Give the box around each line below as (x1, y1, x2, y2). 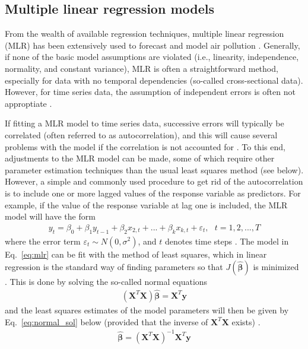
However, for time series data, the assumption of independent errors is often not (5, 85, 296, 98)
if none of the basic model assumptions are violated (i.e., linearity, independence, (5, 50, 299, 63)
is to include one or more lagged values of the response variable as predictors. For (5, 186, 301, 199)
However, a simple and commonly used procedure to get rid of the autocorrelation (5, 175, 303, 188)
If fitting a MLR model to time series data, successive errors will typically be (5, 117, 284, 129)
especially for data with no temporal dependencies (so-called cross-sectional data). (5, 74, 303, 86)
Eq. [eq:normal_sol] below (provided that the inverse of (5, 315, 208, 328)
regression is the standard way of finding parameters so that (5, 261, 223, 273)
